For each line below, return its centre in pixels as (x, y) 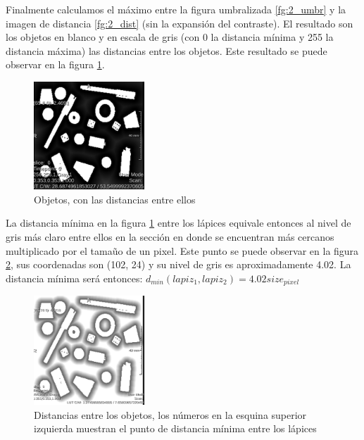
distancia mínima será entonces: (74, 278)
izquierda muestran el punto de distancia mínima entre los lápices (175, 428)
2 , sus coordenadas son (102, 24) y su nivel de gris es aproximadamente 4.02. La (178, 264)
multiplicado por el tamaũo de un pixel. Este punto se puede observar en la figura (182, 250)
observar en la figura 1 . (55, 64)
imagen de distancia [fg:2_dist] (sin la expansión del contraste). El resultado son (180, 23)
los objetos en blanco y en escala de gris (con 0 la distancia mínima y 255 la (170, 37)
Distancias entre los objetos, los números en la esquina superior (170, 414)
